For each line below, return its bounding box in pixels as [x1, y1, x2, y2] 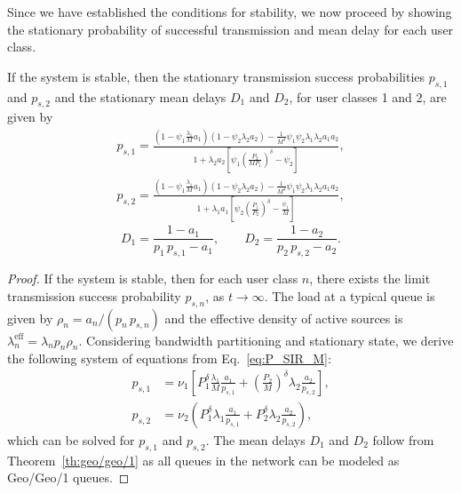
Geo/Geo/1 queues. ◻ [7, 468, 130, 487]
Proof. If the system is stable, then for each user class [7, 269, 298, 288]
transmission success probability [7, 286, 181, 305]
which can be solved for [7, 430, 135, 449]
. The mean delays [205, 430, 306, 449]
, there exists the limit [309, 269, 431, 288]
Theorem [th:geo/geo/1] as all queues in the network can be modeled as [7, 450, 400, 469]
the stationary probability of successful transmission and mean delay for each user [7, 20, 454, 38]
